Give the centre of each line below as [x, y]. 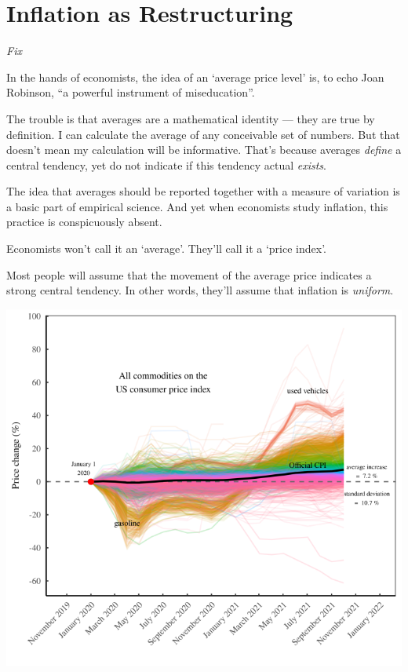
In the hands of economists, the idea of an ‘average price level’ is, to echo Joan [195, 77]
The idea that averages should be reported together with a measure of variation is [203, 191]
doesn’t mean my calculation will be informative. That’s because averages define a [204, 150]
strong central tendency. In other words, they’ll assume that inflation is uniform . [200, 290]
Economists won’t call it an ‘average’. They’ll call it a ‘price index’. [166, 248]
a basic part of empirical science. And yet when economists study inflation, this [197, 206]
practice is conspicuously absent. [84, 222]
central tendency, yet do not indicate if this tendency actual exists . [166, 164]
